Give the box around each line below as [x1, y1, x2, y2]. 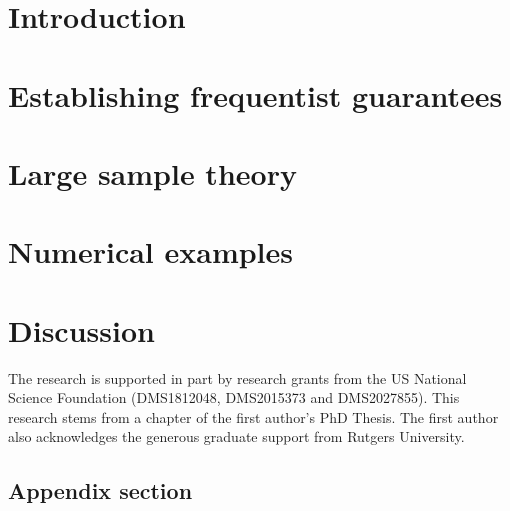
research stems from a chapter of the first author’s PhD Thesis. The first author [8, 406, 499, 427]
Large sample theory [8, 152, 297, 193]
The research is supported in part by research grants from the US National [8, 367, 467, 388]
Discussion [8, 309, 155, 350]
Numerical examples [8, 231, 294, 272]
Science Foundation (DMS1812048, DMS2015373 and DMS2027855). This [8, 387, 460, 408]
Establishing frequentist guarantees [8, 74, 503, 115]
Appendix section [8, 475, 193, 506]
